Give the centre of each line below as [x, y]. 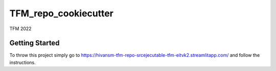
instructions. [22, 62]
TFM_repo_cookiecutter [61, 13]
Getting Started [34, 43]
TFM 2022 [20, 29]
